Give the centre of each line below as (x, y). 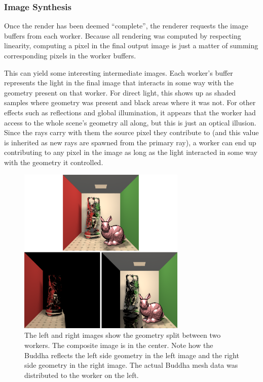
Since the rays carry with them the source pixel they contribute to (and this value (131, 132)
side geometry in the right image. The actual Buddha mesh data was (131, 365)
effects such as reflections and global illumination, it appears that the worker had (130, 112)
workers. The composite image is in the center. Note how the (119, 345)
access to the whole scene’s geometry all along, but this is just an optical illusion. (130, 122)
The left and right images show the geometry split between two (123, 335)
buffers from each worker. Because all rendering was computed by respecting (123, 35)
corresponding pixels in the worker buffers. (70, 55)
